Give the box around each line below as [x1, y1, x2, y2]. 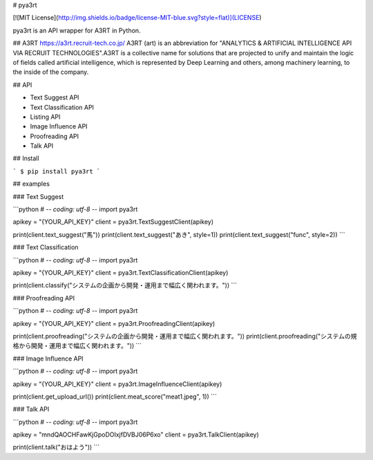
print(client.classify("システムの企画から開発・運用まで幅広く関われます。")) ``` [12, 281, 238, 289]
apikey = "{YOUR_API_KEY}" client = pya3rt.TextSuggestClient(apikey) [12, 218, 214, 226]
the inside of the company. [12, 68, 89, 76]
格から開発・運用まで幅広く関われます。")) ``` [12, 342, 142, 350]
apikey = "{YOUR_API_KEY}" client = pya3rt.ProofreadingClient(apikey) [12, 319, 216, 327]
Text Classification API [30, 103, 95, 111]
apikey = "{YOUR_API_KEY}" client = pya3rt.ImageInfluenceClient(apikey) [12, 380, 222, 388]
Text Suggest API [30, 93, 79, 102]
